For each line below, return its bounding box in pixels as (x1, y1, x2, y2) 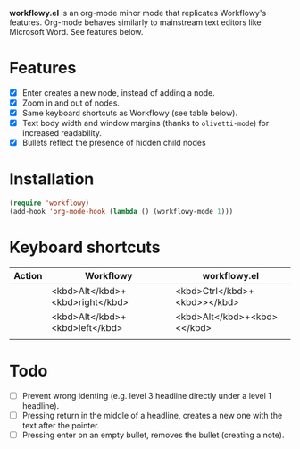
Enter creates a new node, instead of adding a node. (21, 87, 216, 97)
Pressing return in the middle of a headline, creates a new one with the (21, 410, 283, 420)
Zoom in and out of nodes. (21, 97, 121, 108)
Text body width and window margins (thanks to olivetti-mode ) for (21, 118, 270, 129)
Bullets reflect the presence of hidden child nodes (21, 138, 207, 148)
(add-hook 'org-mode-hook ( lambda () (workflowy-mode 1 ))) (9, 208, 234, 216)
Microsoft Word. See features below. (9, 27, 144, 37)
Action (13, 269, 43, 282)
